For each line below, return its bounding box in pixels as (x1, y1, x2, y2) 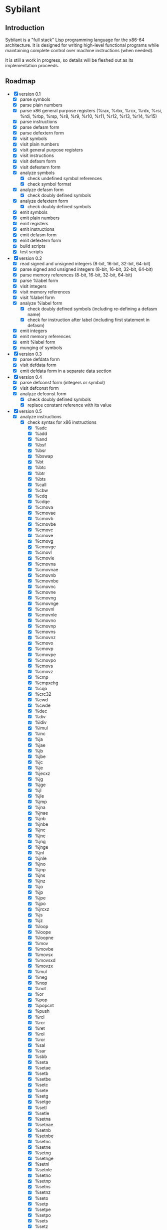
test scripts (19, 249, 43, 255)
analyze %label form (19, 300, 62, 306)
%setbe (34, 1076, 51, 1082)
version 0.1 (18, 91, 41, 97)
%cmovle (34, 555, 54, 561)
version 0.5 (18, 408, 42, 414)
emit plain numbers (19, 215, 60, 221)
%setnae (34, 1121, 53, 1127)
